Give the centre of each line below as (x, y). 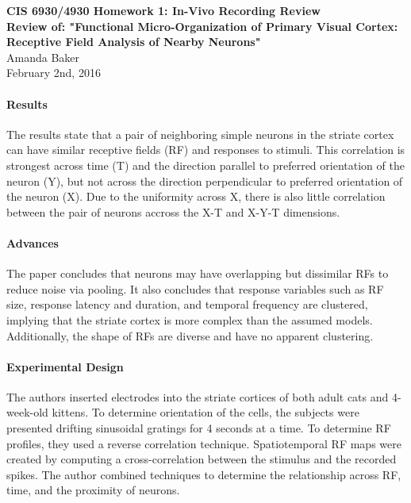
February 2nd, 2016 (54, 73)
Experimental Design (65, 366)
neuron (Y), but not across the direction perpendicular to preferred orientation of (205, 180)
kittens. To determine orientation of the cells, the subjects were (205, 412)
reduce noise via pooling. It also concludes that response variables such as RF (195, 288)
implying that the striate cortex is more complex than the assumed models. (190, 319)
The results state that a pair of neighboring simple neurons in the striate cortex (200, 134)
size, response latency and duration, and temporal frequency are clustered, (187, 304)
